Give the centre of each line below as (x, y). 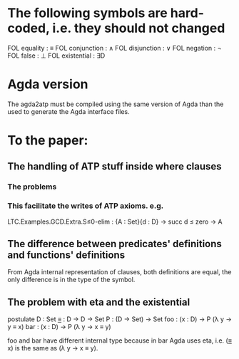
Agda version (48, 84)
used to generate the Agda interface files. (68, 111)
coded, (29, 28)
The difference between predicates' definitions (115, 244)
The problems (32, 187)
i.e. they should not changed (139, 28)
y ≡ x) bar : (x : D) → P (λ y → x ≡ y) (60, 327)
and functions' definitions (66, 255)
